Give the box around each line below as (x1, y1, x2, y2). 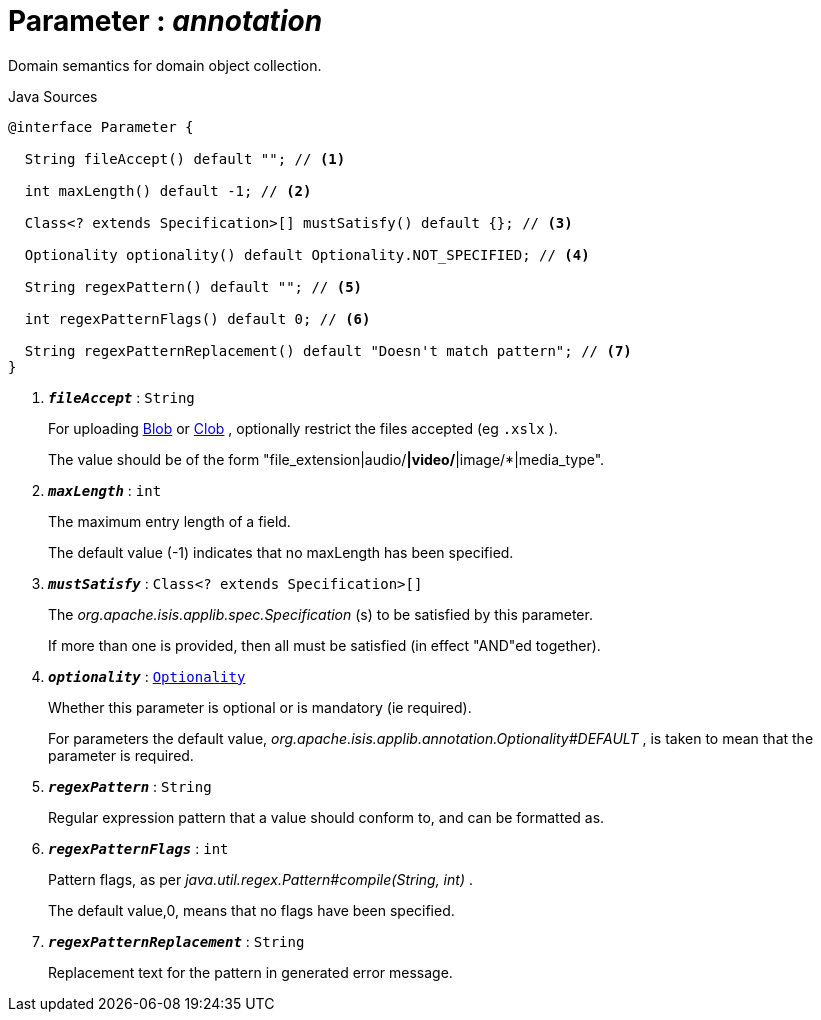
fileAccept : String (48, 388, 195, 406)
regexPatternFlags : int (48, 839, 229, 857)
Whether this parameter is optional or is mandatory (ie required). (48, 698, 472, 716)
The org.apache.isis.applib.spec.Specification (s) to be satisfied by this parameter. (48, 605, 593, 623)
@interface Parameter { (8, 118, 194, 135)
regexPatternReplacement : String (48, 932, 305, 950)
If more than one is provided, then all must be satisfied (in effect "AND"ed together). (48, 636, 601, 654)
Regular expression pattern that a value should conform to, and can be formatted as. (48, 808, 605, 826)
